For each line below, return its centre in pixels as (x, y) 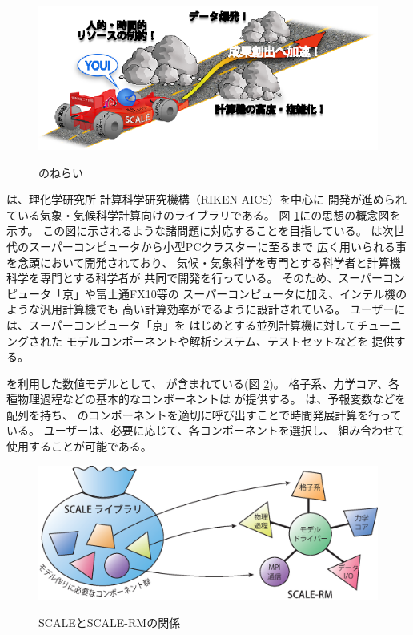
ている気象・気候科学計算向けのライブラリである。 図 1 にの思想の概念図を (204, 214)
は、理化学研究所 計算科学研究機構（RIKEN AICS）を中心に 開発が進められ (206, 199)
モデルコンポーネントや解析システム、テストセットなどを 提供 (230, 340)
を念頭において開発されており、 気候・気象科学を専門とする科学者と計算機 (204, 262)
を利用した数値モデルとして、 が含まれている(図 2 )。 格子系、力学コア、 (197, 383)
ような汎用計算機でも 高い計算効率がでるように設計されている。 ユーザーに (206, 309)
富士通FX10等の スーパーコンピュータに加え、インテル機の (251, 293)
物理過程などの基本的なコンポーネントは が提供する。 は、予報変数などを (212, 399)
